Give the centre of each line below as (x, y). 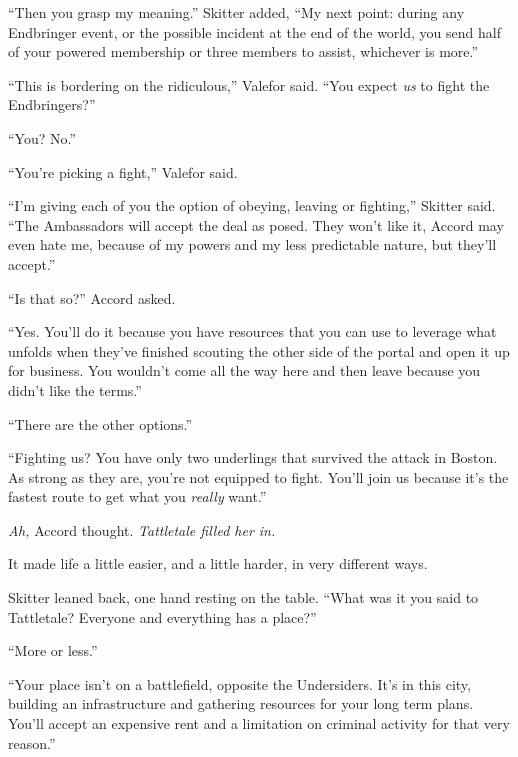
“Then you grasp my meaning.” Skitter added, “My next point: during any (236, 12)
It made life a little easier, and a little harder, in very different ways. (218, 563)
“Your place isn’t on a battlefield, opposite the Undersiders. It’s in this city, (239, 683)
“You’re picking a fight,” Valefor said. (123, 171)
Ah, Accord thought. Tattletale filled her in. (142, 529)
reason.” (32, 742)
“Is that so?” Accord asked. (92, 297)
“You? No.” (42, 137)
